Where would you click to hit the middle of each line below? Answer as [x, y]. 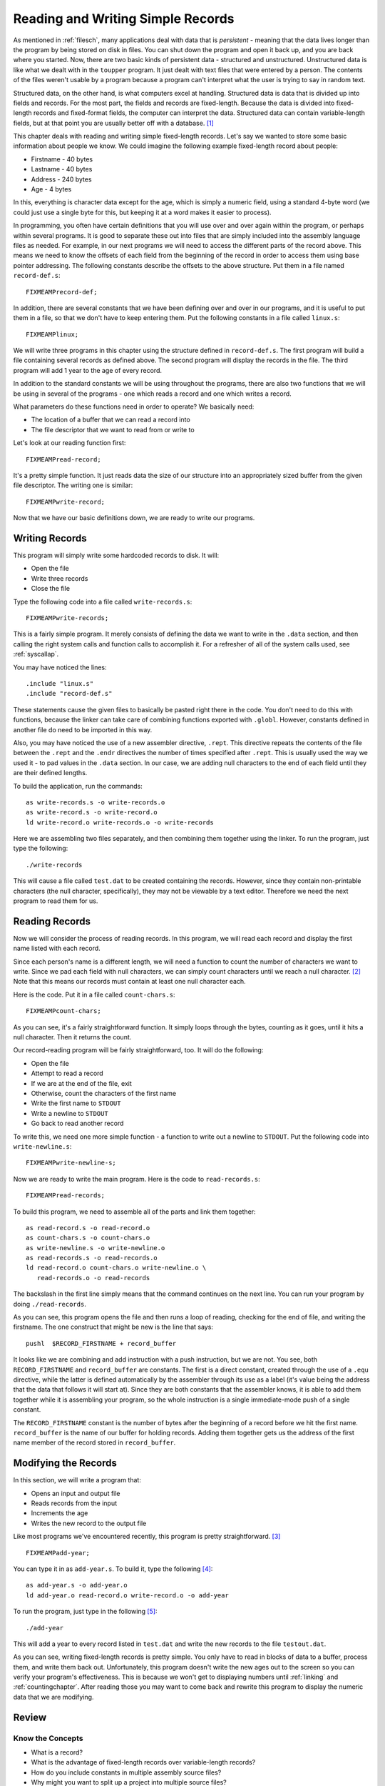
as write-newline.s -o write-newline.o [96, 1248]
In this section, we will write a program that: [77, 1480]
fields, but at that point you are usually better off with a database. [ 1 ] [113, 123]
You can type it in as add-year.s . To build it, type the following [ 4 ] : [113, 1569]
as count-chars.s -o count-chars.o [88, 1238]
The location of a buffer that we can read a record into [111, 420]
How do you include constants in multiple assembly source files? [126, 1772]
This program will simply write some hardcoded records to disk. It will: [116, 555]
